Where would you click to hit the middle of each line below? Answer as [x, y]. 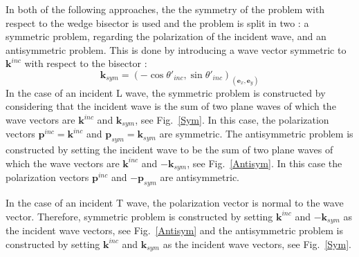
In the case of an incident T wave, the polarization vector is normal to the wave [175, 203]
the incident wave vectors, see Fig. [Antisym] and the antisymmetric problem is [174, 230]
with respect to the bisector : [86, 63]
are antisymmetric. [200, 177]
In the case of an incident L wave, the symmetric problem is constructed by [166, 92]
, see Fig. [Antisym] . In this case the [265, 163]
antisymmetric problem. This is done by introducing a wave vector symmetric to [176, 49]
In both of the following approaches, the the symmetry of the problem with [165, 9]
